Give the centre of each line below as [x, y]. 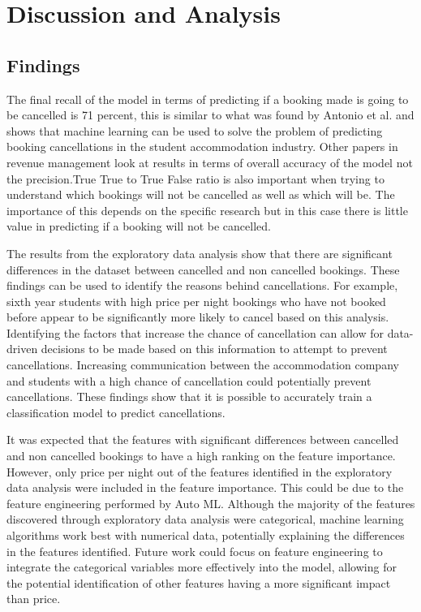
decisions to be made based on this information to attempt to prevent [214, 349]
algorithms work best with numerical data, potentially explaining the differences [206, 535]
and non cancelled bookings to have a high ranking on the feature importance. [201, 456]
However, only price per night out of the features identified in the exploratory [200, 471]
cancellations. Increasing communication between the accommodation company [203, 365]
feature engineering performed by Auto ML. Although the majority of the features [211, 503]
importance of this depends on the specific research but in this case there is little [207, 210]
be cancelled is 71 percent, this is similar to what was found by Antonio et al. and [210, 115]
